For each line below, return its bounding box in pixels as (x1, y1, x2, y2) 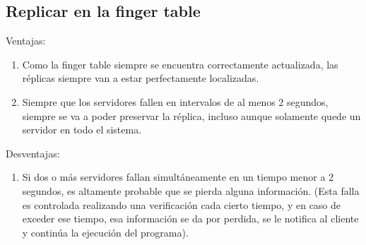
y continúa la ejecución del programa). (22, 225, 189, 239)
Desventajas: (6, 145, 60, 160)
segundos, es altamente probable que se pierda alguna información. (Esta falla (22, 183, 360, 198)
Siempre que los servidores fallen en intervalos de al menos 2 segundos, (22, 94, 329, 109)
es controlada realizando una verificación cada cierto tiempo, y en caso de (22, 197, 341, 212)
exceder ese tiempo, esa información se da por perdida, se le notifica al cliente (22, 211, 359, 226)
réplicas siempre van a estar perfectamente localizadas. (22, 71, 259, 85)
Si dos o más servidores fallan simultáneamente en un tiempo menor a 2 (22, 169, 334, 184)
